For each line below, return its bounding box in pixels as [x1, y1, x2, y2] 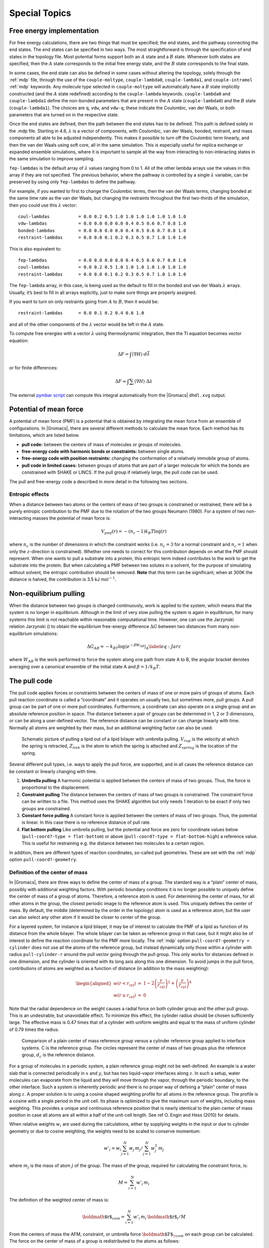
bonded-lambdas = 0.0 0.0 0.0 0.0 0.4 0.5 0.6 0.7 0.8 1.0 [18, 228, 186, 233]
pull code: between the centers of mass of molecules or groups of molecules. [21, 441, 182, 447]
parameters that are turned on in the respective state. [9, 111, 119, 117]
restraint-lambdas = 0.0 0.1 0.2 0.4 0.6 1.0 [18, 310, 144, 316]
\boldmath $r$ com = [82, 1214, 125, 1221]
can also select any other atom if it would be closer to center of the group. [9, 914, 161, 921]
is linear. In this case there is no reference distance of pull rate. [21, 819, 151, 826]
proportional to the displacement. [21, 784, 90, 791]
